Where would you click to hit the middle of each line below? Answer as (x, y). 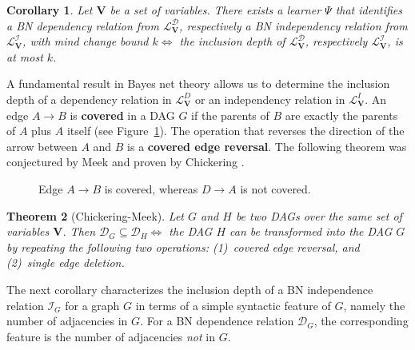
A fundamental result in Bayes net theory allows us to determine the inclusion (198, 84)
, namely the (374, 305)
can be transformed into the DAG (311, 231)
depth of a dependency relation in (89, 99)
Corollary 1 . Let (50, 10)
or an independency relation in (270, 99)
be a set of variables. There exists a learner (215, 10)
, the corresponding (361, 321)
